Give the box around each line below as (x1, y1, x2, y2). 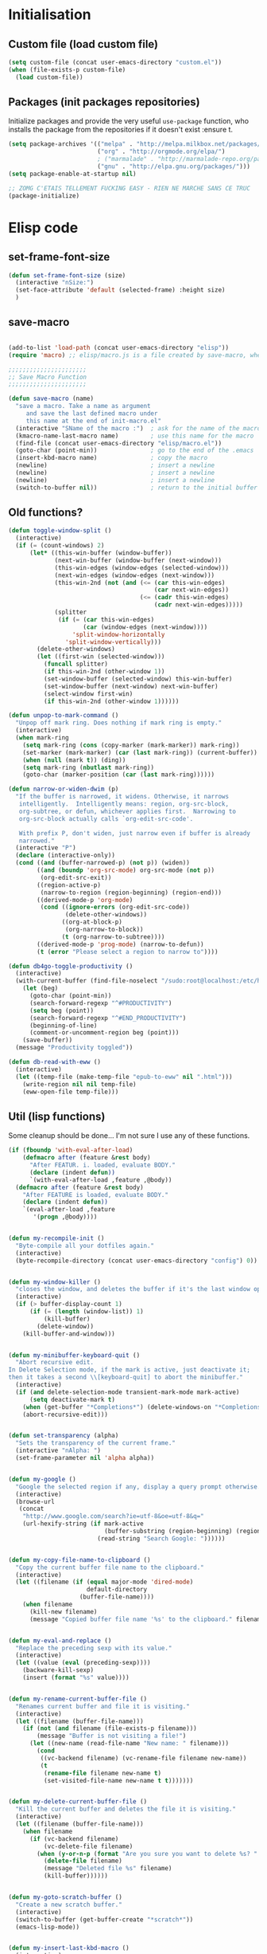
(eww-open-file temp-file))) (22, 1088, 119, 1096)
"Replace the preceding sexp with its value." (15, 1644, 172, 1652)
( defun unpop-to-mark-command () (8, 712, 119, 720)
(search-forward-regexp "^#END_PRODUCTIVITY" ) (29, 1014, 187, 1022)
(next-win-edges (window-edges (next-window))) (54, 571, 215, 579)
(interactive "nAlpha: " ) (15, 1446, 102, 1455)
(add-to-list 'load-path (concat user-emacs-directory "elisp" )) (8, 343, 229, 351)
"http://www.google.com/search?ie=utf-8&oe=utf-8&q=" (22, 1513, 204, 1520)
